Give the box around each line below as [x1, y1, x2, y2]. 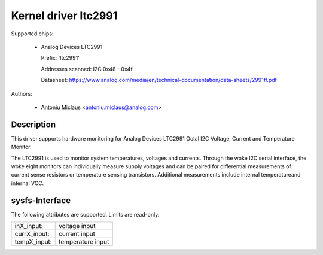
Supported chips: [11, 30, 54, 37]
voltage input [59, 222, 96, 230]
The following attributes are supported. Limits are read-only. [11, 211, 160, 218]
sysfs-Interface [11, 195, 71, 205]
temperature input [59, 238, 109, 246]
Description [11, 119, 56, 129]
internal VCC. [11, 180, 44, 187]
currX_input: [14, 230, 50, 238]
